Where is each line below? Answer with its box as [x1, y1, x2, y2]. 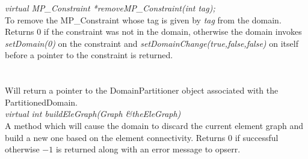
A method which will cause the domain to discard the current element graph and [5, 119, 304, 131]
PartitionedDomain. [5, 95, 78, 108]
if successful [235, 131, 279, 143]
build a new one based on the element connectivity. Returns [5, 131, 226, 143]
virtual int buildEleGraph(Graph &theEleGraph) [5, 107, 181, 120]
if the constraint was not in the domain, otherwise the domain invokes [43, 25, 302, 38]
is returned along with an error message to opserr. [55, 143, 241, 155]
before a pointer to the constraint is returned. [5, 49, 173, 61]
